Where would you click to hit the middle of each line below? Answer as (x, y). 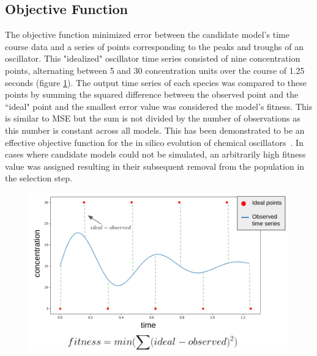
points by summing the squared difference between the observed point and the (152, 94)
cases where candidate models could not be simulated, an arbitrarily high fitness (155, 154)
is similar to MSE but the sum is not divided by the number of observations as (153, 118)
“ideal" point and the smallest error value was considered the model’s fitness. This (159, 106)
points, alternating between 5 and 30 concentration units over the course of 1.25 (155, 70)
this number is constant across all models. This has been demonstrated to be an (155, 130)
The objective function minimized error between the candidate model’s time (147, 35)
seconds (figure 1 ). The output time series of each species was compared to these (156, 82)
